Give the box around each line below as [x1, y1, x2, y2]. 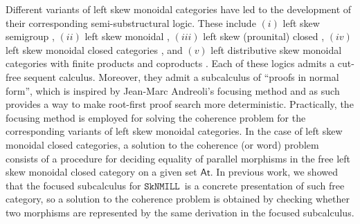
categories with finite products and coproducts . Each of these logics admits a [6, 56, 335, 71]
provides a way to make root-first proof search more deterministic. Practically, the [6, 97, 354, 111]
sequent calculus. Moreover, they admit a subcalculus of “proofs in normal [24, 69, 339, 84]
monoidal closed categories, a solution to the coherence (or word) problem [6, 137, 319, 151]
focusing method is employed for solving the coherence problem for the [6, 110, 306, 124]
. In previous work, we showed [210, 165, 338, 179]
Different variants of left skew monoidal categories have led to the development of [6, 2, 352, 16]
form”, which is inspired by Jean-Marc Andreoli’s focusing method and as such [6, 83, 340, 97]
